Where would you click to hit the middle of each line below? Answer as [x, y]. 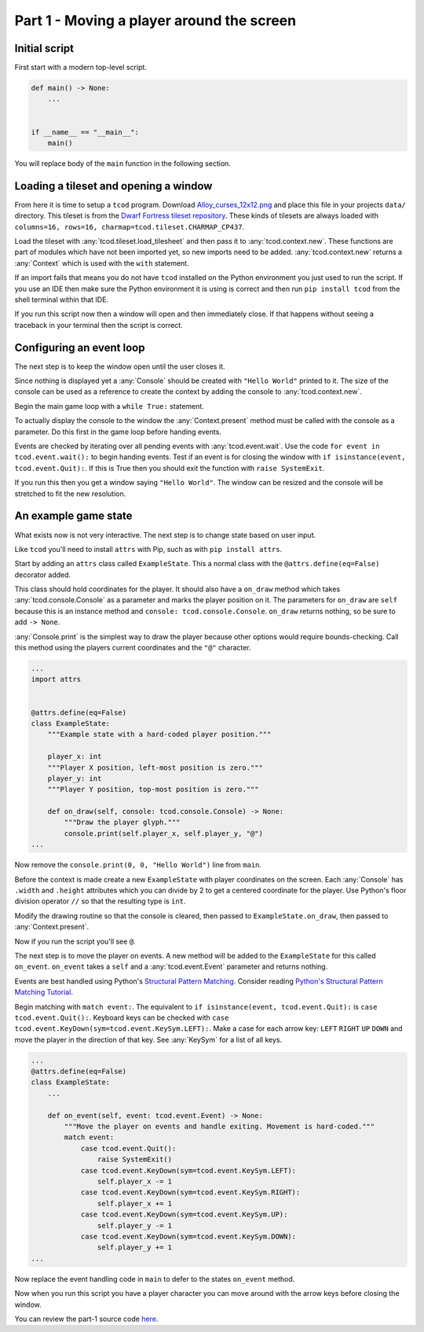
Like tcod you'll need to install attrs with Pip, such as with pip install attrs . [148, 549]
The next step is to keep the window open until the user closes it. [120, 366]
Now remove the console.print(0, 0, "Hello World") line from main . [138, 865]
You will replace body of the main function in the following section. [123, 163]
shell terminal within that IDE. [62, 300]
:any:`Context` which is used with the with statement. [102, 263]
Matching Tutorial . [44, 992]
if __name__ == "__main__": [85, 132]
